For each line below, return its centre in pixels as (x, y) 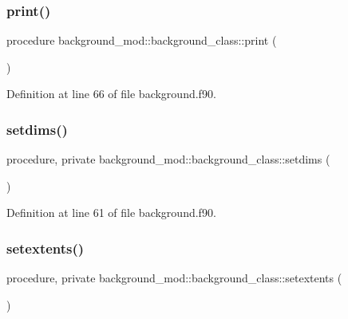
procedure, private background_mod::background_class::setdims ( (168, 159)
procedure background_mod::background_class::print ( (142, 40)
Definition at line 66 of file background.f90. (111, 94)
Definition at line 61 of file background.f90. (111, 213)
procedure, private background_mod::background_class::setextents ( (174, 278)
